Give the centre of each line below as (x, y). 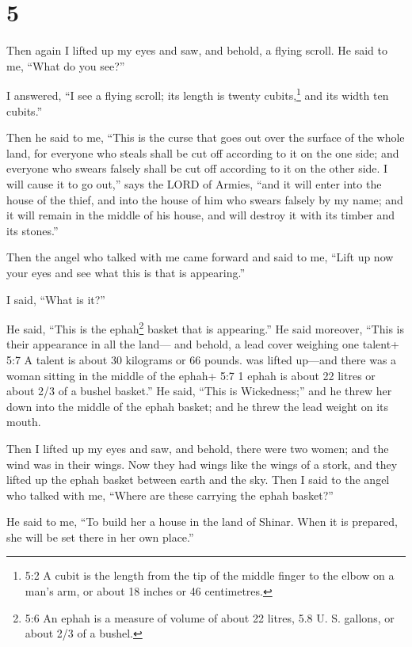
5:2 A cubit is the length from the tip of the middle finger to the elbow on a (210, 575)
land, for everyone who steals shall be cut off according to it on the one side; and (203, 152)
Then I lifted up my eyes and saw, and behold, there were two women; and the (198, 448)
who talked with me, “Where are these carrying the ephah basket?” (170, 495)
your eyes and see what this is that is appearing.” (126, 272)
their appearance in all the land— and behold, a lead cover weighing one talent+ (203, 344)
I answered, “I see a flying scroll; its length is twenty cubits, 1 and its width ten (198, 94)
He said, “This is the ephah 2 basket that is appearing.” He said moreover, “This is (205, 327)
